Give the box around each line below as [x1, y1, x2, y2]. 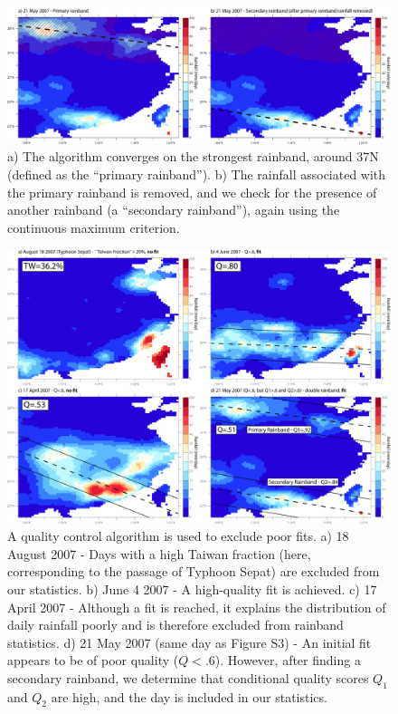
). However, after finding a [214, 651, 361, 670]
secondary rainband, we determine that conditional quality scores [7, 668, 369, 687]
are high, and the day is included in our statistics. [51, 687, 327, 706]
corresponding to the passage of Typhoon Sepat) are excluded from [7, 562, 380, 581]
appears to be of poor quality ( [7, 651, 179, 670]
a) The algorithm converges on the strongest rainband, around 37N [7, 147, 379, 166]
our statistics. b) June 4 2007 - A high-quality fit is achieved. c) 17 [7, 579, 377, 598]
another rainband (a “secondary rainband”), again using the [7, 200, 340, 219]
